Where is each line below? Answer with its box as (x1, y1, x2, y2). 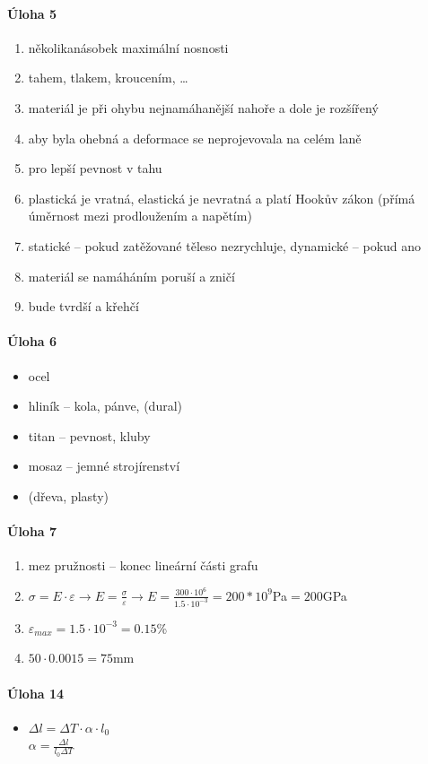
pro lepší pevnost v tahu (28, 159, 162, 178)
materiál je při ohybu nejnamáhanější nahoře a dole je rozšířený (28, 98, 379, 117)
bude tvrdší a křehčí (28, 297, 139, 316)
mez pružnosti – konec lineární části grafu (28, 556, 258, 575)
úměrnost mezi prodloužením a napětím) (28, 206, 252, 225)
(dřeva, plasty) (28, 486, 109, 505)
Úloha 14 (7, 683, 65, 702)
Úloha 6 (7, 332, 57, 351)
